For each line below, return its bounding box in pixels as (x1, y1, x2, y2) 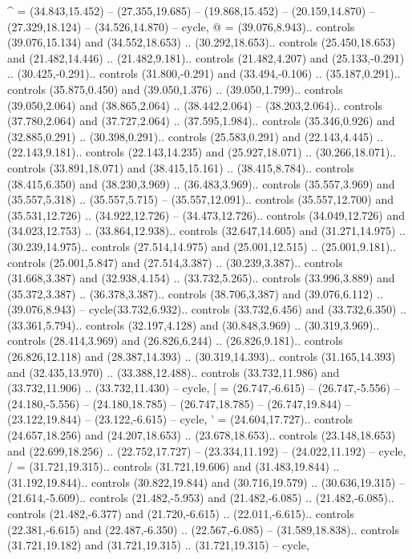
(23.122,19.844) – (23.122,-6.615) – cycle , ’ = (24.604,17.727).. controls (7, 411, 353, 427)
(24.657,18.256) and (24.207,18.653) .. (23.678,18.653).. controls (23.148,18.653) (7, 427, 396, 444)
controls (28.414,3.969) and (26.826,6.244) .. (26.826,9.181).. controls (7, 332, 343, 349)
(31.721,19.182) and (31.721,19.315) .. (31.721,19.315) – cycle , (7, 537, 309, 553)
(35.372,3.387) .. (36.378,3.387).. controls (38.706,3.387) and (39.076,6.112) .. (7, 285, 383, 302)
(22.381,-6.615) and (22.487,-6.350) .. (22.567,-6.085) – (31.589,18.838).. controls (7, 521, 399, 537)
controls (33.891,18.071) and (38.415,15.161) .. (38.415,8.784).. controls (7, 159, 354, 176)
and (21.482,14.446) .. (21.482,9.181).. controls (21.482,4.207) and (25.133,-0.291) (7, 49, 405, 66)
